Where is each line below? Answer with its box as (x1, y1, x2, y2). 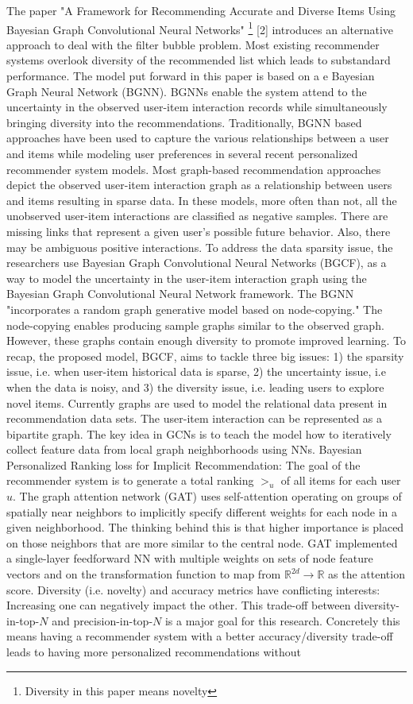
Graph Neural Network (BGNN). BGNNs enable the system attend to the (6, 83, 367, 99)
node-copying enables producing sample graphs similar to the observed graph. (6, 316, 384, 333)
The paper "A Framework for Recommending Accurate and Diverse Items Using (6, 2, 396, 18)
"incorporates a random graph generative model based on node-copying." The (6, 300, 383, 317)
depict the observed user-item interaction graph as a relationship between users (6, 176, 392, 193)
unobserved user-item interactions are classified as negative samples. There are (6, 207, 388, 224)
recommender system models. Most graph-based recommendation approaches (6, 161, 381, 177)
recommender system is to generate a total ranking (6, 472, 254, 489)
